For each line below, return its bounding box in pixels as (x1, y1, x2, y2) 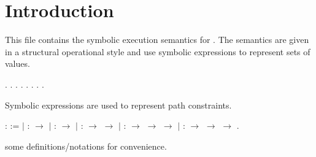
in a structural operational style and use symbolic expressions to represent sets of (5, 45, 310, 58)
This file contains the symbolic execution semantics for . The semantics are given (5, 33, 309, 46)
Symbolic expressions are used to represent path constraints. (5, 98, 232, 111)
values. (5, 57, 30, 70)
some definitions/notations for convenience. (5, 139, 167, 152)
